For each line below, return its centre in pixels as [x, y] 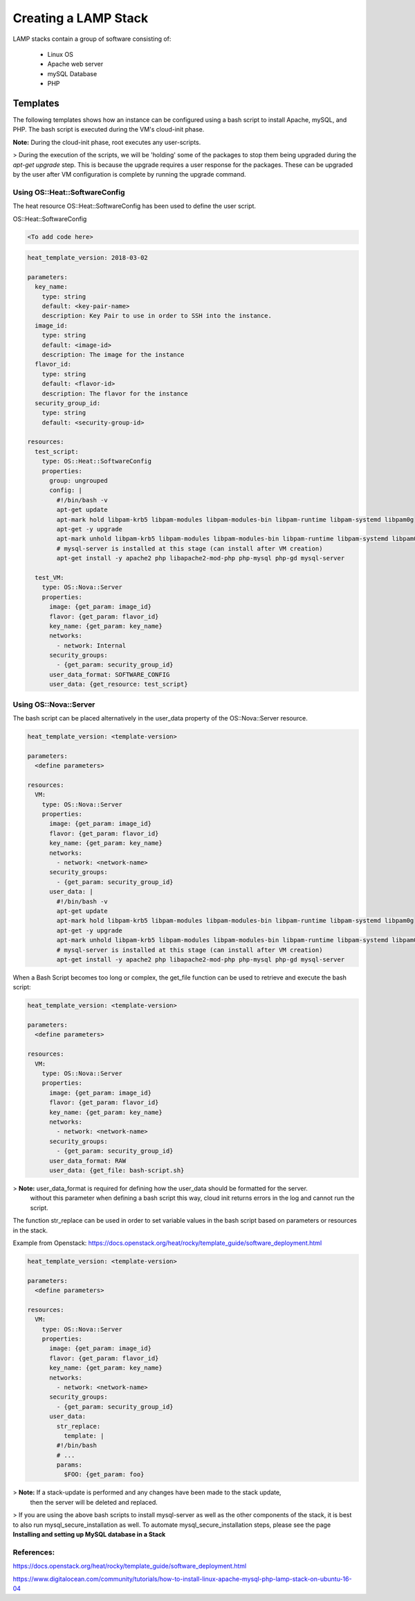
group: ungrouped [79, 481]
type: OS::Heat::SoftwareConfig [97, 461]
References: [34, 1552]
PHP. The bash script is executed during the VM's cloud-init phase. [109, 130]
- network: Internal [91, 645]
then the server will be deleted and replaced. [94, 1502]
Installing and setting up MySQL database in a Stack [89, 1534]
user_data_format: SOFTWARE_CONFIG [110, 674]
